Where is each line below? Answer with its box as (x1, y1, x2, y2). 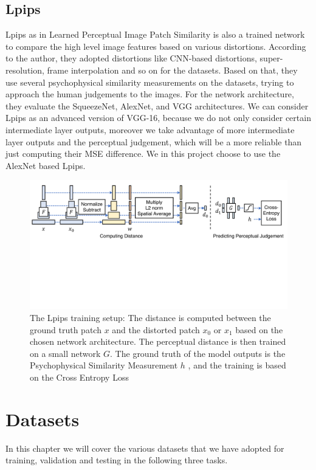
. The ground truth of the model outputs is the (110, 347, 286, 359)
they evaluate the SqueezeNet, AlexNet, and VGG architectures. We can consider (5, 99, 309, 112)
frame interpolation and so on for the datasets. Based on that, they (47, 63, 298, 76)
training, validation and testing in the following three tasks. (5, 454, 228, 466)
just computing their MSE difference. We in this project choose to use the (5, 147, 281, 160)
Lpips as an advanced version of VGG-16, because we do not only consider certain (5, 111, 311, 124)
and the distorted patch (112, 323, 200, 336)
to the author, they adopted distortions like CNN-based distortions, (5, 52, 257, 64)
